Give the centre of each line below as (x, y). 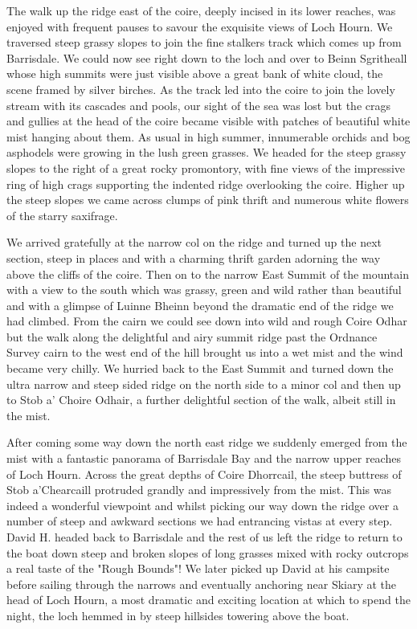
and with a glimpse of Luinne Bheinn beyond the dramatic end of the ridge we (200, 305)
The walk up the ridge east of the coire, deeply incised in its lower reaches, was (201, 10)
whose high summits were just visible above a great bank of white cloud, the (195, 74)
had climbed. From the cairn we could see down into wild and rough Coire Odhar (207, 321)
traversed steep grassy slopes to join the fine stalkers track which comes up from (204, 42)
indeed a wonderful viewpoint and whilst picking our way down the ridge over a (202, 505)
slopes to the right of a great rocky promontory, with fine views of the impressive (206, 167)
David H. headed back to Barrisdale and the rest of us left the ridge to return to (204, 537)
